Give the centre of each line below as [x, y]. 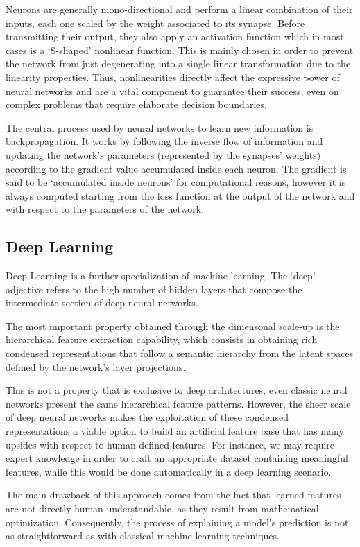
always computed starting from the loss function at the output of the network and [180, 195]
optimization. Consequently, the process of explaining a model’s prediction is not [177, 522]
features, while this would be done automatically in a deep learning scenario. [169, 471]
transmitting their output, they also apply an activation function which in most [175, 36]
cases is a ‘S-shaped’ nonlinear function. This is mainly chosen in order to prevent [180, 50]
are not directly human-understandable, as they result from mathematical [162, 509]
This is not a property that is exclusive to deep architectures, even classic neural [177, 390]
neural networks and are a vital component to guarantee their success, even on [172, 90]
